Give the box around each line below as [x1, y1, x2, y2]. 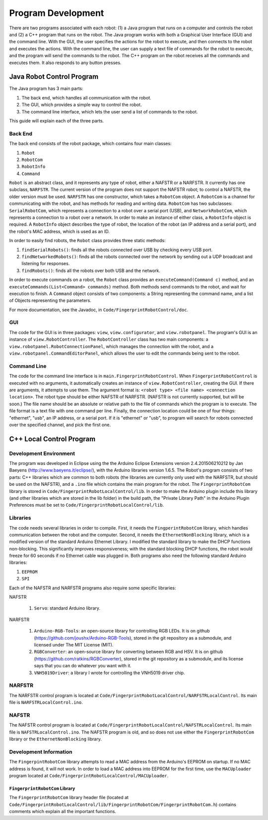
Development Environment [9, 450, 75, 457]
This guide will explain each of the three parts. [9, 117, 104, 124]
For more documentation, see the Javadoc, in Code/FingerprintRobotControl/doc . [9, 306, 189, 313]
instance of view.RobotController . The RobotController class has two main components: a [9, 336, 208, 343]
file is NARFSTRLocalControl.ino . [9, 699, 83, 706]
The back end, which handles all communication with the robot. [21, 94, 151, 100]
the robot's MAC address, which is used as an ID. [9, 228, 110, 234]
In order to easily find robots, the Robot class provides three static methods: [9, 238, 166, 244]
